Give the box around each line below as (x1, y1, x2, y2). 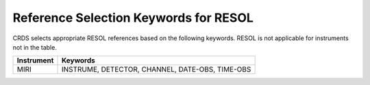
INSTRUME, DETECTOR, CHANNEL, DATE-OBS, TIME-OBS (61, 65, 251, 74)
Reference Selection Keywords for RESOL (12, 10, 254, 25)
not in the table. (12, 43, 58, 51)
